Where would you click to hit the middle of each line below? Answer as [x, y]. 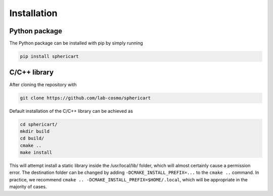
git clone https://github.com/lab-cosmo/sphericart [85, 98]
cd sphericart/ [39, 124]
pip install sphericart [50, 56]
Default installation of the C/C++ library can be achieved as [71, 111]
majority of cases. [28, 187]
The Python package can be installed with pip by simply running [76, 43]
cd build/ [32, 138]
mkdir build [35, 131]
